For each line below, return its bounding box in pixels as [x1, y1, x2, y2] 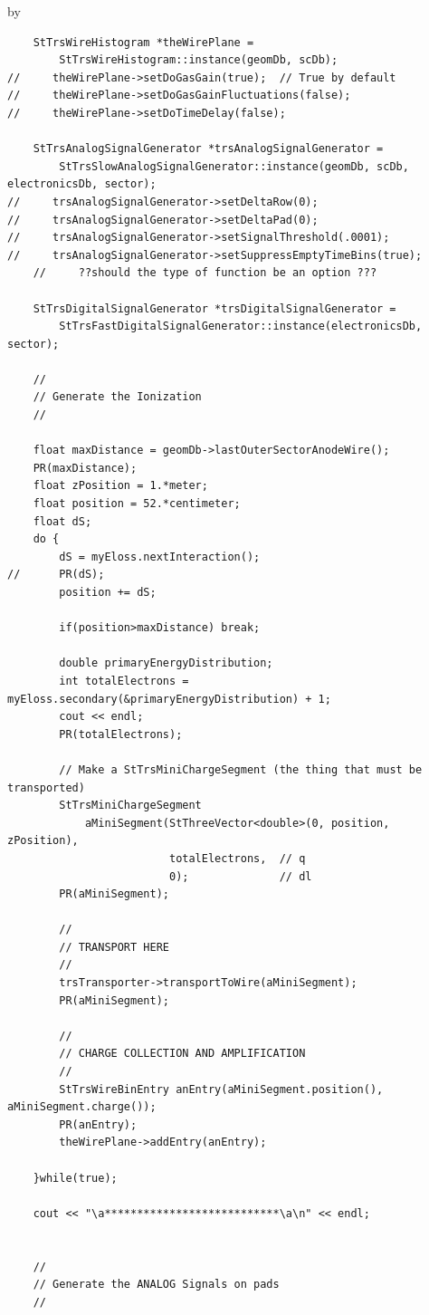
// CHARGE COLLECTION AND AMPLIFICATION [59, 1047, 306, 1061]
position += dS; [59, 586, 157, 599]
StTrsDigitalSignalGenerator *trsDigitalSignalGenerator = [33, 302, 396, 315]
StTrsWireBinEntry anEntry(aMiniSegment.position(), [59, 1082, 384, 1096]
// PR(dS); [7, 568, 105, 581]
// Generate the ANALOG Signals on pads [33, 1278, 280, 1291]
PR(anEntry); [59, 1118, 138, 1131]
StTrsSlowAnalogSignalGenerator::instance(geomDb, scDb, [59, 159, 409, 173]
